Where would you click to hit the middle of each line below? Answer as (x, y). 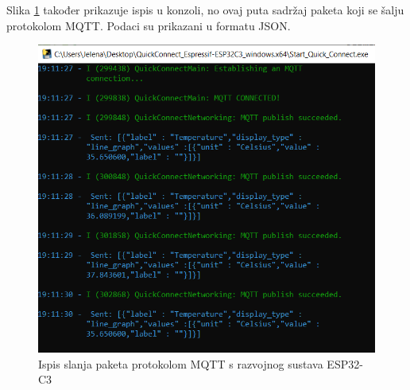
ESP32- (345, 363)
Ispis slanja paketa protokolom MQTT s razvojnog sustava (181, 363)
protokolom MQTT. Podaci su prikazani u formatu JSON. (149, 25)
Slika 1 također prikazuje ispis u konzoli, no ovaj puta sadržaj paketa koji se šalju (205, 10)
